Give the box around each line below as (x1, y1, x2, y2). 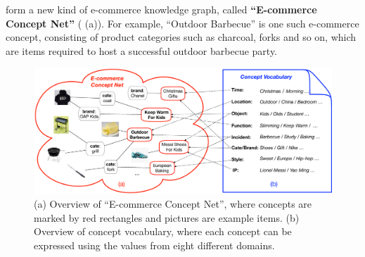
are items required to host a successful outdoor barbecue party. (6, 43, 278, 58)
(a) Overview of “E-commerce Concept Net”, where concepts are (34, 196, 312, 211)
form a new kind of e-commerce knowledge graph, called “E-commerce (6, 2, 317, 16)
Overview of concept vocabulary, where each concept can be (34, 224, 292, 239)
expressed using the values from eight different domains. (34, 238, 275, 253)
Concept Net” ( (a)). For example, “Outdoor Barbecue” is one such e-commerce (6, 15, 359, 30)
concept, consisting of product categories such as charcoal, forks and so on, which (6, 30, 357, 44)
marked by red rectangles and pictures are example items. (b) (34, 210, 300, 225)
